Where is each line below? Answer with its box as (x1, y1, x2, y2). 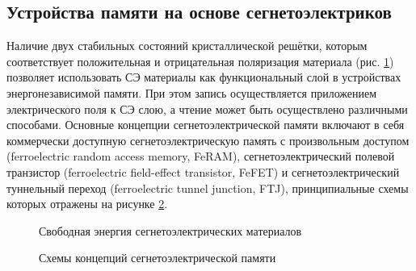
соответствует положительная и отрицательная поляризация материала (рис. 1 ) (6, 52, 394, 69)
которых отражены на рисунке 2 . (6, 195, 168, 212)
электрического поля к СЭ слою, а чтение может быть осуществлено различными (6, 100, 408, 117)
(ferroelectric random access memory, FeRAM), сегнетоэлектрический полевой (6, 148, 395, 165)
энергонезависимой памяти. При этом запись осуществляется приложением (6, 84, 377, 101)
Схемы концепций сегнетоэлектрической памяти (39, 249, 276, 266)
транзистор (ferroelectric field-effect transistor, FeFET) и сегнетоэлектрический (6, 163, 400, 180)
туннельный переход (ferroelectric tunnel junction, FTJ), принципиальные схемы (6, 179, 409, 196)
